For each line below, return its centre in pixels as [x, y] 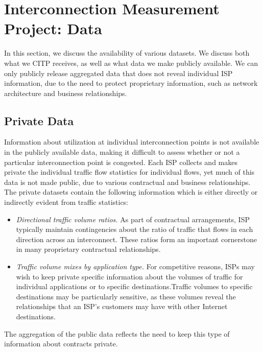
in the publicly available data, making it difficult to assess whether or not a [122, 152]
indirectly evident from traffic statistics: [66, 202]
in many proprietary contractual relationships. [88, 249]
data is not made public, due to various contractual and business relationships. [127, 182]
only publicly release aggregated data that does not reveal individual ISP [118, 73]
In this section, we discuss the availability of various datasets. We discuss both [127, 53]
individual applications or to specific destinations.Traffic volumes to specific [134, 286]
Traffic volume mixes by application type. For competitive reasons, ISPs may [135, 266]
